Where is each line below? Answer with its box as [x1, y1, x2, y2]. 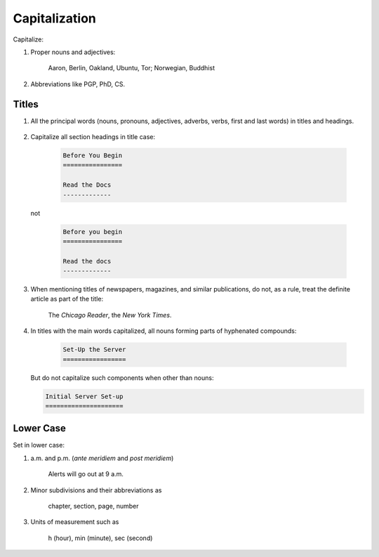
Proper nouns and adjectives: [30, 48, 116, 56]
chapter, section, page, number [48, 502, 139, 511]
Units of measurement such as [30, 518, 119, 526]
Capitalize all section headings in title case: [30, 133, 156, 141]
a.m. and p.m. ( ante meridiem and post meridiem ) [30, 454, 174, 462]
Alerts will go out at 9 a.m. [48, 470, 124, 478]
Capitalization [13, 11, 96, 26]
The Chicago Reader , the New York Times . [48, 310, 172, 319]
